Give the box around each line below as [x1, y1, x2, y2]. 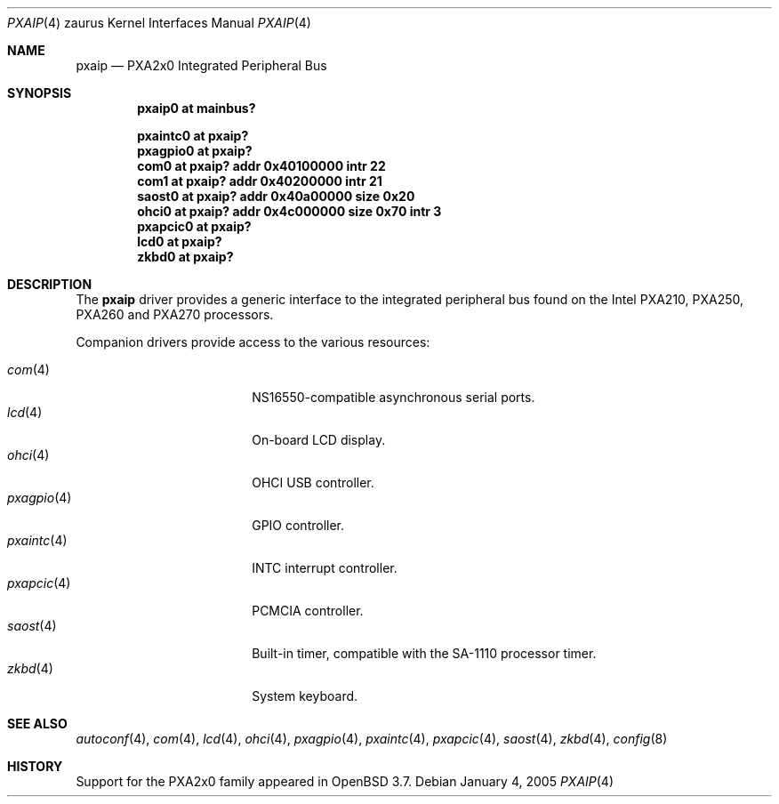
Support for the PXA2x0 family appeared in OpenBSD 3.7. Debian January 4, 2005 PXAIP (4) [76, 774, 614, 789]
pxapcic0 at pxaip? [137, 219, 252, 234]
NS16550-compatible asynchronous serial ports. [252, 390, 535, 405]
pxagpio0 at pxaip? [137, 143, 253, 158]
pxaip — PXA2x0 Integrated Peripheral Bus [76, 58, 327, 73]
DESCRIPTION [7, 277, 92, 292]
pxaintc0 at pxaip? [137, 128, 249, 143]
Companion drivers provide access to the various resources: [76, 334, 430, 350]
